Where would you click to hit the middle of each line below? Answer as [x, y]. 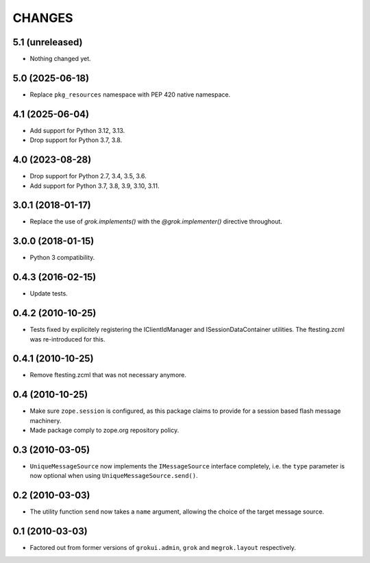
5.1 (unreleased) [48, 42]
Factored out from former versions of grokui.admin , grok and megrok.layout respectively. [163, 548]
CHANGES [43, 18]
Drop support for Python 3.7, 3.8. [76, 140]
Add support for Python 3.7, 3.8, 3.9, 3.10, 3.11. [95, 186]
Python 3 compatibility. [62, 258]
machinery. [46, 420]
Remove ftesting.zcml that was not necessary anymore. [108, 375]
